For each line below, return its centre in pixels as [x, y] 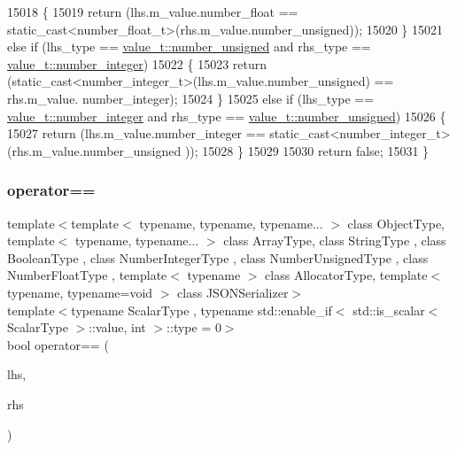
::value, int [117, 327]
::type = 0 [194, 327]
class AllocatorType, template [346, 275]
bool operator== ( [58, 344]
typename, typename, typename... [231, 223]
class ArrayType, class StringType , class [335, 241]
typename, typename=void [80, 292]
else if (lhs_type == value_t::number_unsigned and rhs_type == [189, 47]
